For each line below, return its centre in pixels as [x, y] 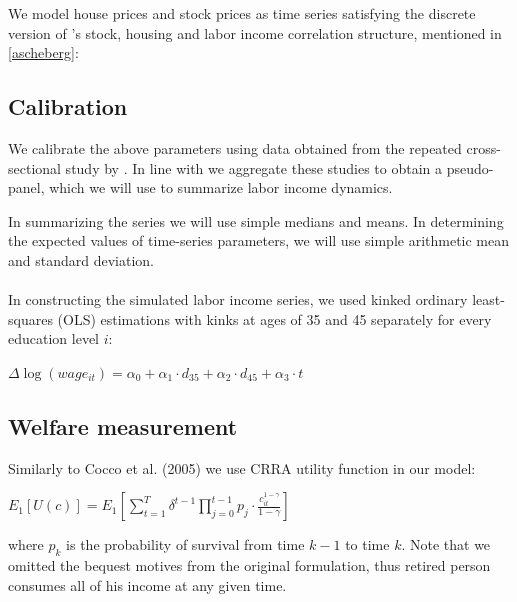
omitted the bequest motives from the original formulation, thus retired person [249, 565]
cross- [483, 147]
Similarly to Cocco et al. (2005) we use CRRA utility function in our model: [242, 467]
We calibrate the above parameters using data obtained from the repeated [235, 147]
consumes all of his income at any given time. [147, 584]
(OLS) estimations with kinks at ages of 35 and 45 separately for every [274, 318]
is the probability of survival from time [185, 544]
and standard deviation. [81, 259]
